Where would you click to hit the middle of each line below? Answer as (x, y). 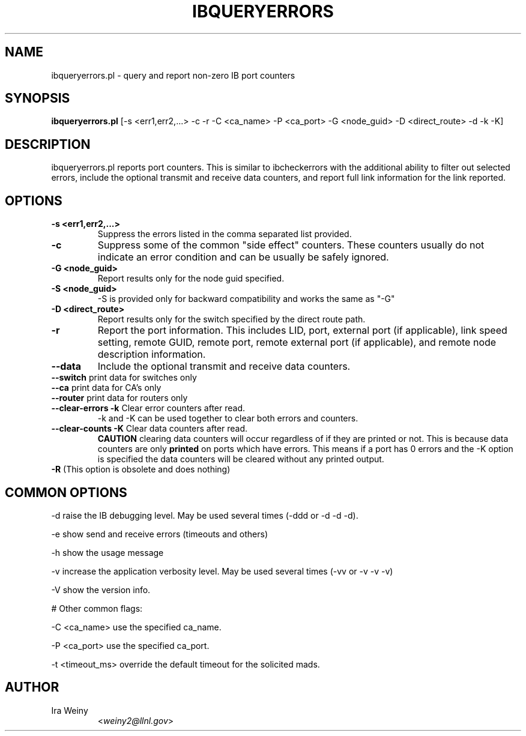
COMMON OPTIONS (66, 492)
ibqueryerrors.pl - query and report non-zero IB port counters (173, 75)
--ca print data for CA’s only (106, 388)
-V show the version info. (101, 590)
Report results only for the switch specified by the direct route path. (231, 319)
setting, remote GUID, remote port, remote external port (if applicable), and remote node (297, 342)
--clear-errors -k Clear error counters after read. (148, 408)
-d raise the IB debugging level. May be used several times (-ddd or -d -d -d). (205, 515)
